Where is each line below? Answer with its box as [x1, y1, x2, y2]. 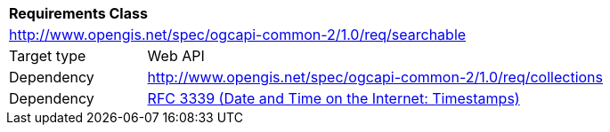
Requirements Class [9, 4, 148, 22]
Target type [9, 47, 86, 65]
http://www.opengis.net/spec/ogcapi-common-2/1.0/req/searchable [9, 26, 467, 43]
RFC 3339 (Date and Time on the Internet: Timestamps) [147, 89, 520, 107]
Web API [147, 47, 205, 65]
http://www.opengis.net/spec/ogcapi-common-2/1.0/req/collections [147, 68, 603, 86]
